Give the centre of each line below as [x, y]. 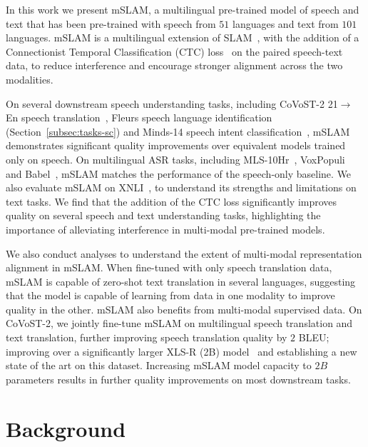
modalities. [30, 79]
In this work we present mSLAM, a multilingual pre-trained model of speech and [183, 9]
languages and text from [285, 23]
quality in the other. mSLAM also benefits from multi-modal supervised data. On [184, 309]
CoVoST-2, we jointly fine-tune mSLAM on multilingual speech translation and [179, 323]
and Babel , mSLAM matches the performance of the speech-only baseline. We [179, 173]
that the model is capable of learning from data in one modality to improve [170, 295]
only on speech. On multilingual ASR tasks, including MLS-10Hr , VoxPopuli [175, 159]
